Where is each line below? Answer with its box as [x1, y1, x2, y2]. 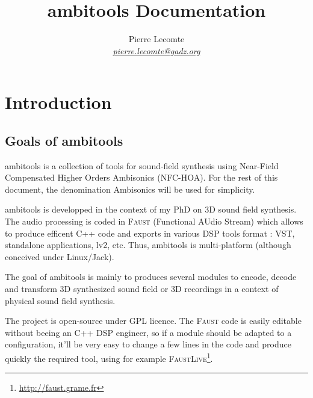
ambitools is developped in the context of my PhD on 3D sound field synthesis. [5, 203, 297, 216]
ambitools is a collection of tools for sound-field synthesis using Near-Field [5, 159, 279, 172]
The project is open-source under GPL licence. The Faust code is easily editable [5, 314, 302, 327]
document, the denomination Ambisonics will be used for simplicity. [5, 182, 255, 195]
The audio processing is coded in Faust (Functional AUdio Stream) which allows [5, 215, 303, 228]
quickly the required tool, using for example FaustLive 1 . [5, 350, 213, 364]
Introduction [5, 90, 112, 114]
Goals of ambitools [5, 131, 123, 149]
